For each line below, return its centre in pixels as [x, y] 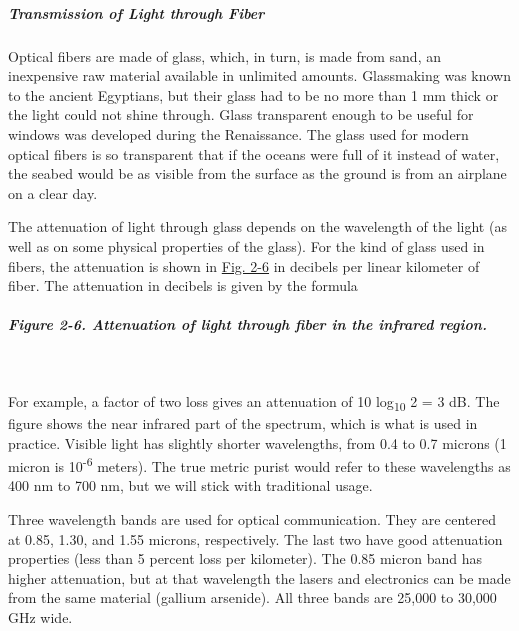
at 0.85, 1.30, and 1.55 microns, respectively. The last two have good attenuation [255, 538]
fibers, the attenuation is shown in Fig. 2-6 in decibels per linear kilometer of [244, 265]
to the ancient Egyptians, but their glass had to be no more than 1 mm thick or [253, 94]
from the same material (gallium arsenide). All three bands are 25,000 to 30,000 [252, 597]
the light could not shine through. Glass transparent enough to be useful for [241, 114]
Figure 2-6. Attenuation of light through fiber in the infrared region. [247, 324]
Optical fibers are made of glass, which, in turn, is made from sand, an [224, 55]
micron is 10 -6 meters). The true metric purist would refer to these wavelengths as [259, 464]
